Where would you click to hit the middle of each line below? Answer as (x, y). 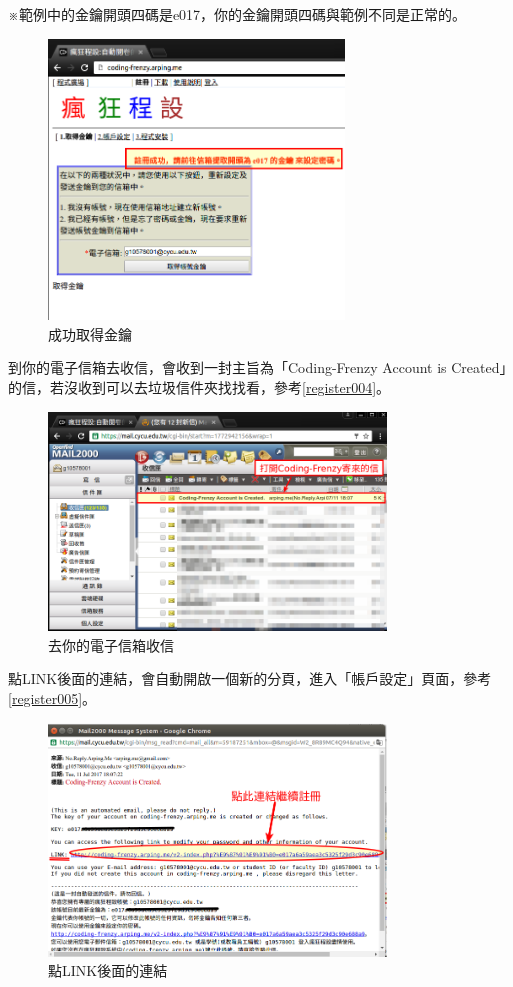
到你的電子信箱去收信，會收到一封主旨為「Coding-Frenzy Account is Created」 (257, 367)
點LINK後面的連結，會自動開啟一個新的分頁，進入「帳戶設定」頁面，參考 (250, 678)
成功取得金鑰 (90, 333)
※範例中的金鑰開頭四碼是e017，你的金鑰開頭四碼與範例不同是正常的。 (237, 14)
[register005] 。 (52, 697)
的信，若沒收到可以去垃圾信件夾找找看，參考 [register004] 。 (199, 387)
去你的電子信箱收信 (111, 644)
